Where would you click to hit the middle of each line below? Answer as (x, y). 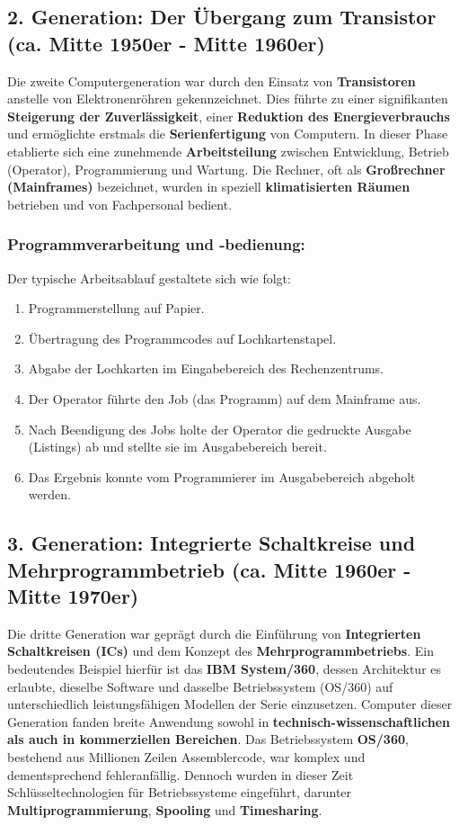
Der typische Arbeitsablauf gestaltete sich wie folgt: (149, 278)
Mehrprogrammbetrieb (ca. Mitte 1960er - (209, 569)
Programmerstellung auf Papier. (116, 308)
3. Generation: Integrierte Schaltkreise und (212, 543)
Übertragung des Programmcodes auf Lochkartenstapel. (182, 338)
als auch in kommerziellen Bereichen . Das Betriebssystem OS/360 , (208, 739)
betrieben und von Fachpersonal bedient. (120, 204)
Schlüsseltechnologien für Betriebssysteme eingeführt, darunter (180, 792)
